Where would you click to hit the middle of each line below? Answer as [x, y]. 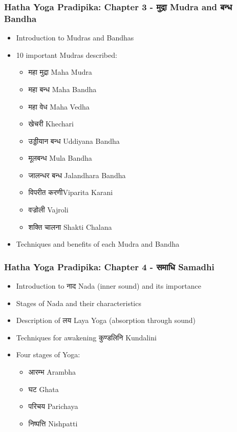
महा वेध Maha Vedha [59, 106]
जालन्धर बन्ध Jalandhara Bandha [77, 175]
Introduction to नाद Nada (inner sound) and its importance [109, 286]
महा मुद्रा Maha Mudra [60, 72]
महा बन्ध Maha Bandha [62, 89]
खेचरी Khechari [51, 124]
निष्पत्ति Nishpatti [53, 423]
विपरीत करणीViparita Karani [71, 192]
